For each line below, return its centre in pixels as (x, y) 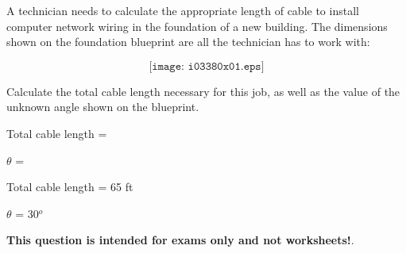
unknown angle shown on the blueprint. (103, 107)
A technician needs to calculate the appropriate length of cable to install (183, 10)
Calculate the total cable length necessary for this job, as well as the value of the (203, 91)
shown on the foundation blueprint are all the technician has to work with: (188, 42)
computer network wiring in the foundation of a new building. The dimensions (197, 26)
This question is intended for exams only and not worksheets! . (180, 240)
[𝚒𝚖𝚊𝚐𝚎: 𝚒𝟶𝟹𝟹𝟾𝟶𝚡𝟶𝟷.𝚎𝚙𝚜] (207, 66)
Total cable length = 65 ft (70, 187)
